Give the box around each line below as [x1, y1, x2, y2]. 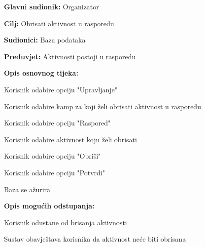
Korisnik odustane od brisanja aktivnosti [4, 217, 127, 227]
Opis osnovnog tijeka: [4, 68, 78, 78]
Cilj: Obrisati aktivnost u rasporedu [4, 18, 114, 28]
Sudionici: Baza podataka [4, 35, 86, 45]
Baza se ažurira [4, 184, 51, 194]
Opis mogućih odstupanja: [4, 201, 95, 211]
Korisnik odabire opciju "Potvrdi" [4, 167, 105, 177]
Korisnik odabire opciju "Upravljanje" [4, 84, 118, 94]
